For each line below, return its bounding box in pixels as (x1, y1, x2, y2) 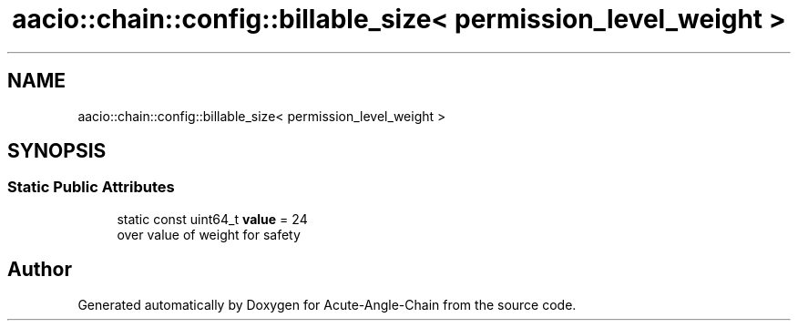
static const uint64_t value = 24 (117, 210, 308, 227)
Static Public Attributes (7, 178, 175, 197)
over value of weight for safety (117, 226, 301, 242)
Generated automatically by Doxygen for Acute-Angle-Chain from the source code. (77, 296, 577, 313)
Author (7, 258, 72, 282)
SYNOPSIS (7, 139, 107, 163)
